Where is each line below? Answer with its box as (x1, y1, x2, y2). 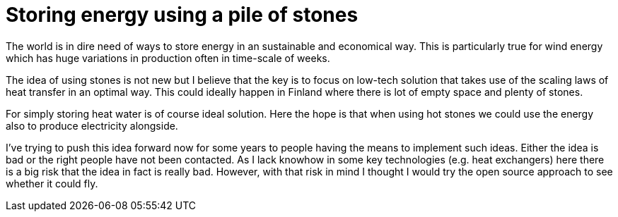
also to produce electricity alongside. (6, 119, 178, 132)
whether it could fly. (6, 177, 98, 190)
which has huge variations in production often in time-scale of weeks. (6, 51, 330, 64)
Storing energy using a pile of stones (6, 3, 358, 27)
